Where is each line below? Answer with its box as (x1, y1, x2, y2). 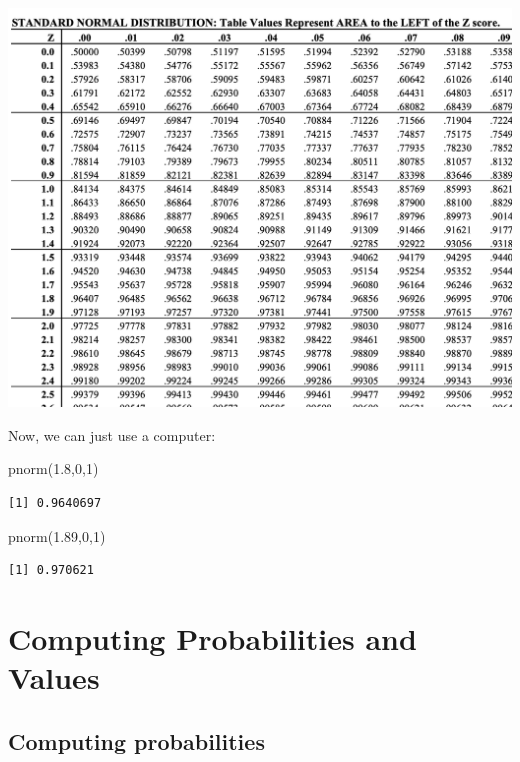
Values (8, 657, 100, 698)
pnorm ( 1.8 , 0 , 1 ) (8, 458, 99, 479)
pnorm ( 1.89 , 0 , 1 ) (8, 525, 106, 546)
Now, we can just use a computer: (8, 424, 216, 445)
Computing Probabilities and (8, 617, 417, 658)
